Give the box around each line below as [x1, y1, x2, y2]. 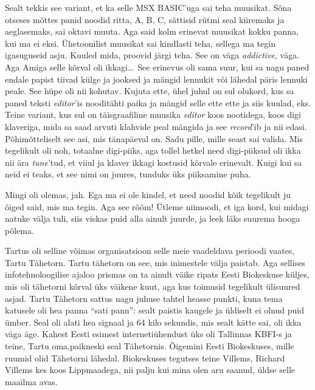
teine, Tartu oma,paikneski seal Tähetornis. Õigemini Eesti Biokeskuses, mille [5, 340, 294, 352]
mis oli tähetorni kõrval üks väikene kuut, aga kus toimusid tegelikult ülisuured [5, 280, 300, 293]
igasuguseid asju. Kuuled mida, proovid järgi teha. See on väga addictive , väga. [5, 49, 300, 61]
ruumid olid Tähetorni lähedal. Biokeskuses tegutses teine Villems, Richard [5, 351, 285, 364]
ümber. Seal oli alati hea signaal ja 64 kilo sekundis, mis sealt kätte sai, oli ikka [5, 315, 302, 328]
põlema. [5, 224, 34, 236]
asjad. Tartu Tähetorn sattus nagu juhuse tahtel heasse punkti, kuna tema [5, 292, 283, 304]
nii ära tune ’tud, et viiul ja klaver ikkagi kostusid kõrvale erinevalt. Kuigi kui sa [5, 156, 302, 168]
